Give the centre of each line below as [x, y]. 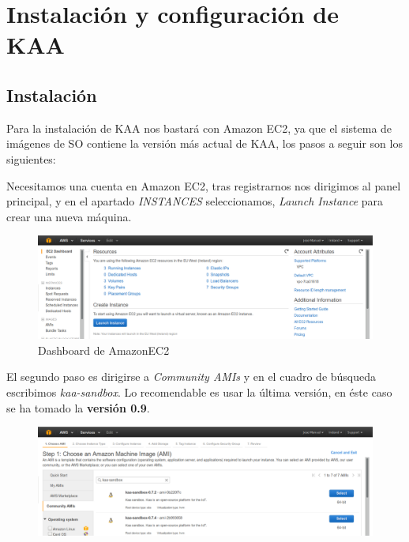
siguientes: [31, 158]
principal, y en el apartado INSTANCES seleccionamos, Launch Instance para [195, 201]
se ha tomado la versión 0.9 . [78, 407]
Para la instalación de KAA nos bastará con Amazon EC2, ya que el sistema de [199, 128]
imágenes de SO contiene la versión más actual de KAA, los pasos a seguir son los [204, 143]
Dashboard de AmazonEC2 [104, 350]
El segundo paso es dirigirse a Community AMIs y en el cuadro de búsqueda [191, 376]
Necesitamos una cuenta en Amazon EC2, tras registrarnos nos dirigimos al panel [204, 185]
